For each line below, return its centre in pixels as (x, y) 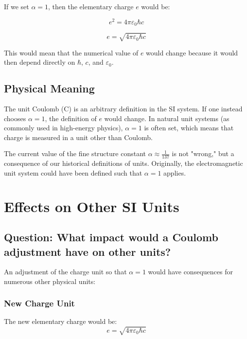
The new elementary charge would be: (61, 321)
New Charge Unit (39, 303)
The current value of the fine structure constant (75, 153)
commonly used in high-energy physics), (63, 128)
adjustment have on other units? (88, 251)
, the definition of (71, 118)
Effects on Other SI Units (92, 206)
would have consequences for (190, 272)
